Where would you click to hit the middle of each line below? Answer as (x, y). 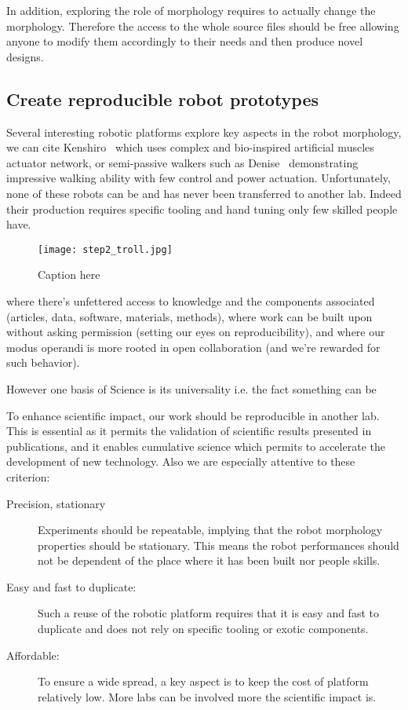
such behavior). (43, 362)
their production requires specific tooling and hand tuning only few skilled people (202, 209)
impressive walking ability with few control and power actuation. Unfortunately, (199, 178)
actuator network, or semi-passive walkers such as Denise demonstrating (182, 162)
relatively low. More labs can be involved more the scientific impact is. (207, 696)
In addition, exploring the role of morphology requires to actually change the (191, 10)
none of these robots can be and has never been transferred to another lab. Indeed (204, 193)
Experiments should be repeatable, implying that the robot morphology (210, 530)
